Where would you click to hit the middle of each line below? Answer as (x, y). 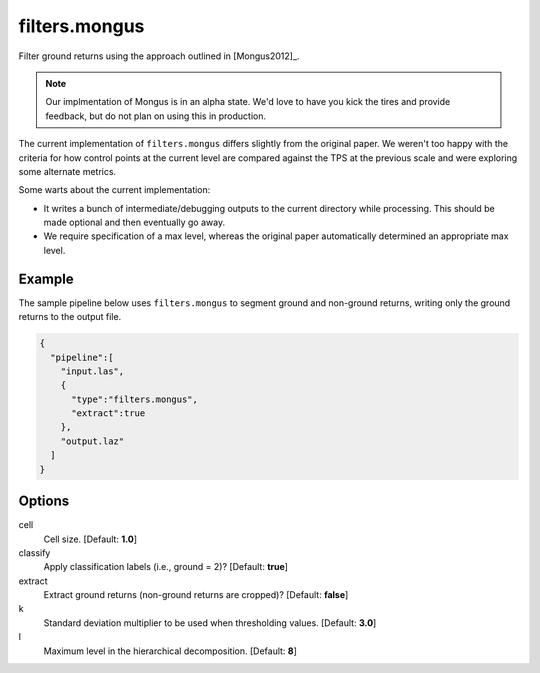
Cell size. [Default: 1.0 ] (90, 539)
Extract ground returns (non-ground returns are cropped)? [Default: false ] (196, 595)
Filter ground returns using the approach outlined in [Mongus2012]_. (159, 56)
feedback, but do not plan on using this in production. (156, 116)
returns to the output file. (70, 317)
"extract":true (108, 413)
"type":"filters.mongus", (135, 399)
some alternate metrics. (67, 171)
